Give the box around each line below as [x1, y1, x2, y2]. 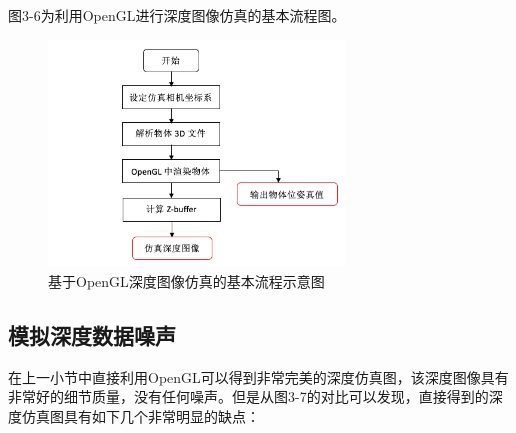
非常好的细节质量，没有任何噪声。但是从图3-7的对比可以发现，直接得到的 [8, 386, 489, 407]
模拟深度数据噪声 [8, 319, 176, 350]
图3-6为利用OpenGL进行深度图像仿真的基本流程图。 [8, 5, 346, 25]
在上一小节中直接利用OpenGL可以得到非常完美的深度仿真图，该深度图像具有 [8, 366, 509, 387]
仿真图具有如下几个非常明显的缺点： [21, 405, 260, 426]
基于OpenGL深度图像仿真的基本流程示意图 [48, 270, 325, 291]
